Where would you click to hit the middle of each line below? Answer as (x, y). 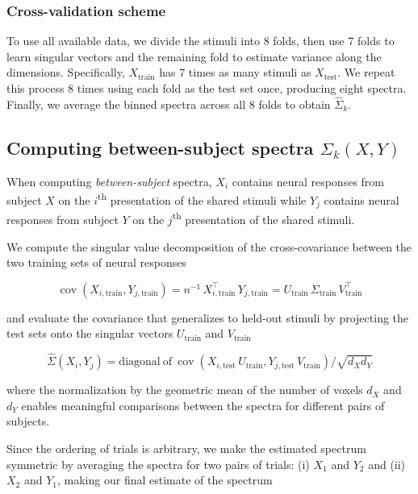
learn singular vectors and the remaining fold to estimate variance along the (194, 56)
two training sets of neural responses (96, 262)
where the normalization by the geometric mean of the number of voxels (185, 390)
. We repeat (366, 72)
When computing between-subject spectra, (109, 181)
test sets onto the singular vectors (90, 333)
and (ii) (387, 464)
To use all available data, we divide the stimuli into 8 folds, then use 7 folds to (201, 41)
